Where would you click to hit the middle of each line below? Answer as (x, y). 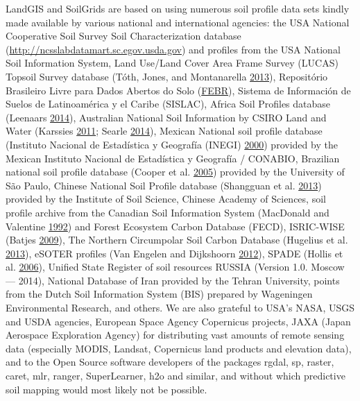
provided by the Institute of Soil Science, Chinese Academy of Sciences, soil (166, 199)
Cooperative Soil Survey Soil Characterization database (123, 36)
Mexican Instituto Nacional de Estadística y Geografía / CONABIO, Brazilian (173, 158)
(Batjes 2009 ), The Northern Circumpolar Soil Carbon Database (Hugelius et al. (177, 240)
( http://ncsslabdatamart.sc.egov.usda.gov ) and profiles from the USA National (173, 49)
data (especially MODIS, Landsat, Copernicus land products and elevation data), (179, 348)
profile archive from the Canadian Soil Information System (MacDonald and (168, 212)
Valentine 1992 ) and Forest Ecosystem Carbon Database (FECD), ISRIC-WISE (175, 226)
